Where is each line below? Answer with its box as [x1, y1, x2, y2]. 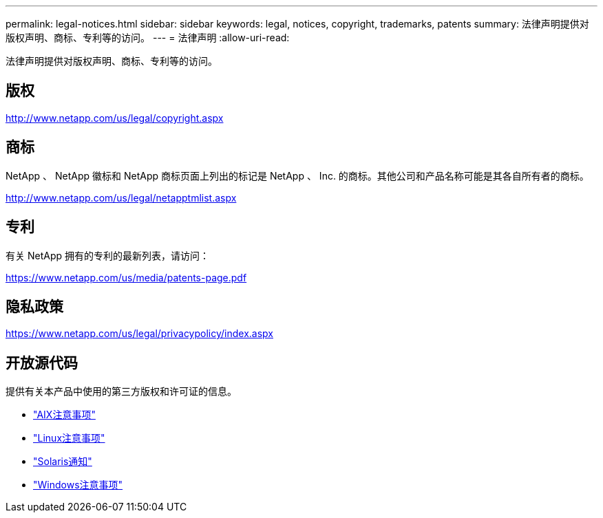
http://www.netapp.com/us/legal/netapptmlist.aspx [6, 191, 237, 204]
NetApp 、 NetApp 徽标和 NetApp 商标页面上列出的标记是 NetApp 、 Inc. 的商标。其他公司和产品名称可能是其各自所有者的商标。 [6, 169, 589, 182]
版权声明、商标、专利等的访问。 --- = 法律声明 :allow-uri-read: [6, 32, 290, 43]
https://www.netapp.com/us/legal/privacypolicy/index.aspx [6, 327, 273, 340]
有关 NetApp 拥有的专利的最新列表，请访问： [6, 249, 209, 261]
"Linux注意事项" [33, 432, 105, 444]
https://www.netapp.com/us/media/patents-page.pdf [6, 271, 247, 283]
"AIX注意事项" [33, 409, 96, 421]
